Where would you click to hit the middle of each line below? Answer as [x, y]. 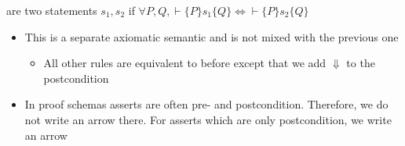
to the [361, 63]
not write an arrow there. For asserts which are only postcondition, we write [208, 119]
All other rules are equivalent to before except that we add [185, 63]
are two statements [52, 10]
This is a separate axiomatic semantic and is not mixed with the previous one [212, 36]
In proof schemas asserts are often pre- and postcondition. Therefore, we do [206, 104]
